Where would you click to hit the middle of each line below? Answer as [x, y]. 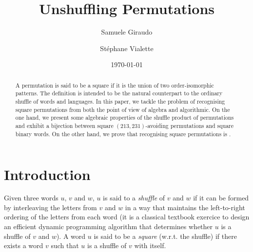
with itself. [150, 245]
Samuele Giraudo [127, 32]
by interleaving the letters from [50, 207]
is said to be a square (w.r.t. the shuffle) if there [165, 236]
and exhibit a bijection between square [64, 125]
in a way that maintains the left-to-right [185, 207]
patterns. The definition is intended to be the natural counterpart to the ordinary [119, 93]
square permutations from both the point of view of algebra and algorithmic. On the [123, 109]
